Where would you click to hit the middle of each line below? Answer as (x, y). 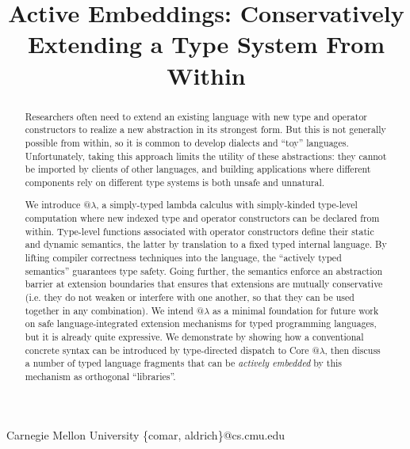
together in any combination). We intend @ (115, 310)
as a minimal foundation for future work (296, 310)
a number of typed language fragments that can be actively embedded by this (184, 363)
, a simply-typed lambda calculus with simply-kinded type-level (227, 205)
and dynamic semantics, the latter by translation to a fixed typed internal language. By (206, 244)
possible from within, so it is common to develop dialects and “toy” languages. (187, 142)
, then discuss (353, 350)
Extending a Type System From (206, 44)
